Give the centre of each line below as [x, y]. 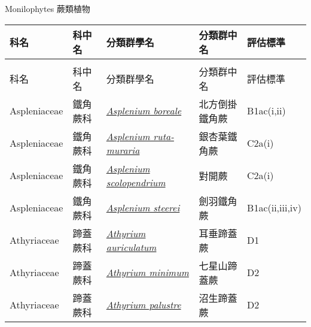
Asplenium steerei [143, 208]
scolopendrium [136, 182]
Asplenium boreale [144, 111]
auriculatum [131, 247]
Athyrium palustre [144, 305]
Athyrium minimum [147, 272]
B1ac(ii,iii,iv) [274, 208]
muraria [123, 150]
